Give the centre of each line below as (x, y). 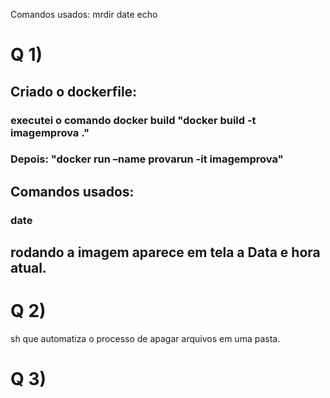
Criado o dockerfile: (74, 91)
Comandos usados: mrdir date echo (84, 14)
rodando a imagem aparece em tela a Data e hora (165, 252)
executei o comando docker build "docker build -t (133, 120)
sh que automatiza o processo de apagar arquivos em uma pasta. (145, 339)
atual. (28, 268)
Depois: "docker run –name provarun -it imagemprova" (147, 159)
